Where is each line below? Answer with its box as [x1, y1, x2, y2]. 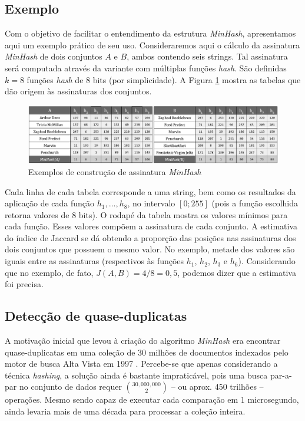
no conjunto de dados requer [19, 380, 122, 393]
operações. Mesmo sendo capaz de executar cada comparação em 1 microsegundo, [5, 393, 299, 406]
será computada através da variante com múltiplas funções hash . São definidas [5, 61, 287, 74]
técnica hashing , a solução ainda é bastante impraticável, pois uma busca [5, 369, 268, 381]
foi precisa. [5, 278, 44, 290]
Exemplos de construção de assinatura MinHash [28, 165, 201, 177]
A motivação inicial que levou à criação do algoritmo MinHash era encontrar [5, 334, 281, 347]
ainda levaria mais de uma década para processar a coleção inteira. [5, 405, 246, 417]
